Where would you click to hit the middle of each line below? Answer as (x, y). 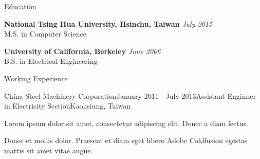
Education (20, 6)
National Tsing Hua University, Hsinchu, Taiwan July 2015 (108, 23)
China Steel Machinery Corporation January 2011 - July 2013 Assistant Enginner (130, 95)
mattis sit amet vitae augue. (49, 150)
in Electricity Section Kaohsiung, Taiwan (68, 106)
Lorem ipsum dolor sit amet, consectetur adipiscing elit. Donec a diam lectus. (126, 123)
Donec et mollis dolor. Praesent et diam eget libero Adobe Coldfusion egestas (126, 140)
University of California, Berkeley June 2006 (82, 51)
